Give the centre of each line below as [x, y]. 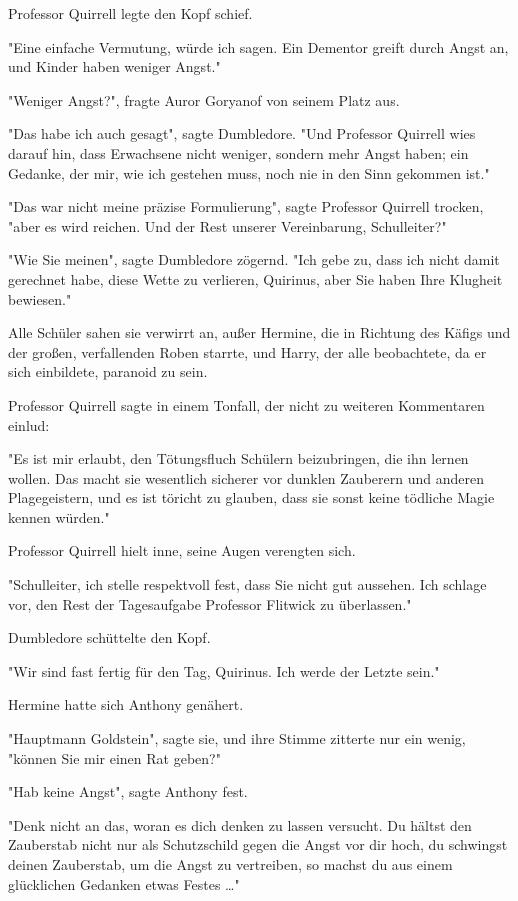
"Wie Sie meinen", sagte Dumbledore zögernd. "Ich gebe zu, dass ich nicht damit [254, 259]
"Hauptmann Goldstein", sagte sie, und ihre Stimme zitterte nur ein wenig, [237, 738]
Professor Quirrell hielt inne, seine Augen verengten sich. [182, 550]
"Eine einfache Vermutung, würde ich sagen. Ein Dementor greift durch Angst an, [258, 46]
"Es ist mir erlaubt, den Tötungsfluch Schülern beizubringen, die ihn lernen [238, 458]
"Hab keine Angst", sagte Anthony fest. [128, 791]
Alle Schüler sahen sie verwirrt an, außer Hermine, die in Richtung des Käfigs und [259, 332]
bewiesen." [40, 298]
